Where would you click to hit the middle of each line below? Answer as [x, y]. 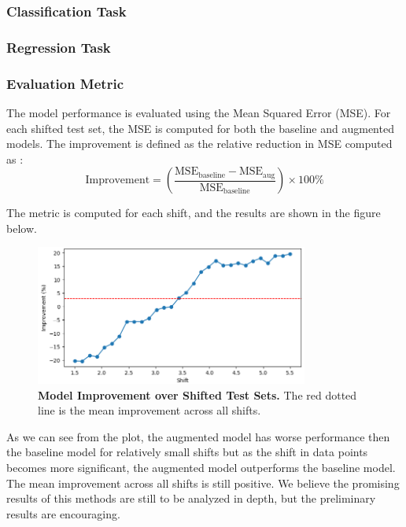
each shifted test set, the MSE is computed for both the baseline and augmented [200, 128]
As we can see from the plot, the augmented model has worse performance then [198, 436]
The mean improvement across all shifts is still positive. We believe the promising [203, 483]
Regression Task [59, 47]
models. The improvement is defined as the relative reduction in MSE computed [199, 144]
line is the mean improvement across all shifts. [149, 410]
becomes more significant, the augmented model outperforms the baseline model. [201, 467]
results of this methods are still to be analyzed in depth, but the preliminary [191, 498]
